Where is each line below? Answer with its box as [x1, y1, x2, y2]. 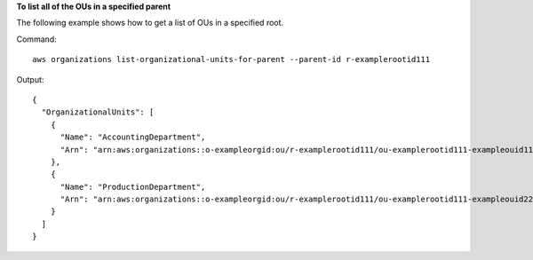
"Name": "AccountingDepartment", [60, 132, 206, 142]
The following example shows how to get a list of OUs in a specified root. [16, 18, 284, 28]
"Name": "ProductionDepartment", [60, 182, 206, 192]
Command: [16, 34, 57, 44]
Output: [16, 74, 44, 84]
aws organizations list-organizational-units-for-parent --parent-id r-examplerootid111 [32, 54, 431, 65]
